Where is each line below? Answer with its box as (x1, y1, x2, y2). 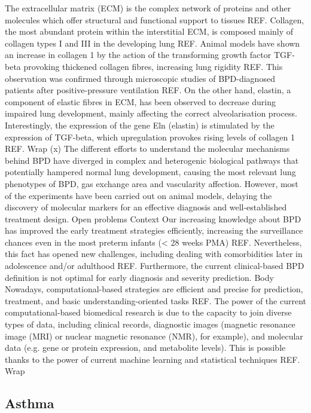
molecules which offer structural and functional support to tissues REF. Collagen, (5, 13, 304, 26)
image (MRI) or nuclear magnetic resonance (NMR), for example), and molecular (5, 329, 303, 342)
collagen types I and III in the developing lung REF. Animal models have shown (5, 36, 300, 49)
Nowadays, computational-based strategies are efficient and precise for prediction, (5, 283, 303, 295)
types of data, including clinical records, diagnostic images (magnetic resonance (5, 318, 295, 331)
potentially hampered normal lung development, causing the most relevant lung (5, 166, 296, 178)
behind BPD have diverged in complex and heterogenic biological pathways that (5, 154, 299, 166)
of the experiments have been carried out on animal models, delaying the (5, 189, 272, 201)
